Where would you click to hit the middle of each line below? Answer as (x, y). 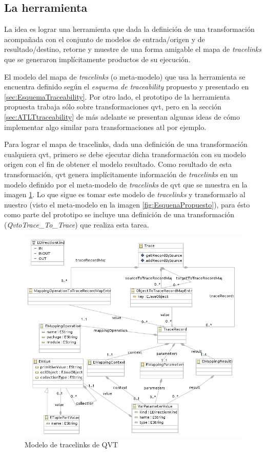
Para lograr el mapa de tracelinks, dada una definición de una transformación (126, 144)
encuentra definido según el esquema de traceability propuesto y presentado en (127, 87)
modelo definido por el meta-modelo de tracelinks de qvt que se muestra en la (126, 184)
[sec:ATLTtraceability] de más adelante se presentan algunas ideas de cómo (122, 116)
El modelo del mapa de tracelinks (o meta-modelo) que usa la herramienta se (125, 76)
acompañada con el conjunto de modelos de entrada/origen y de (105, 39)
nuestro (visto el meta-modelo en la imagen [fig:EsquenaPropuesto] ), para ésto (127, 204)
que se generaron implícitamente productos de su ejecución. (97, 59)
